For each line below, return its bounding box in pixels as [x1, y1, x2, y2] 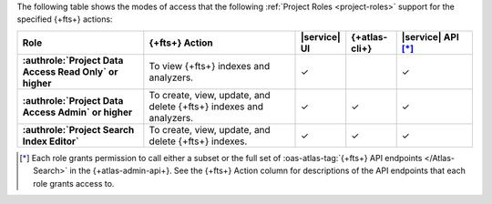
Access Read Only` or [22, 65, 118, 77]
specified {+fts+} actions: [16, 14, 113, 25]
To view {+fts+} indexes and [149, 59, 271, 72]
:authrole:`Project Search [22, 123, 135, 136]
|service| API [401, 30, 459, 43]
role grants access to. [33, 178, 115, 189]
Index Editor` [22, 135, 79, 148]
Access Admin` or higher [22, 106, 133, 118]
